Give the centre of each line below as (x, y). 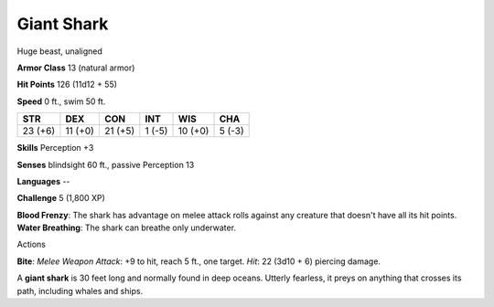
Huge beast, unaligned (59, 51)
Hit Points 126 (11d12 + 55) (67, 85)
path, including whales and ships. (80, 291)
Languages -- (43, 181)
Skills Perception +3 (55, 148)
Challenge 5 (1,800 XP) (61, 198)
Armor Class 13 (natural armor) (76, 68)
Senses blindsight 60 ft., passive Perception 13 (106, 164)
